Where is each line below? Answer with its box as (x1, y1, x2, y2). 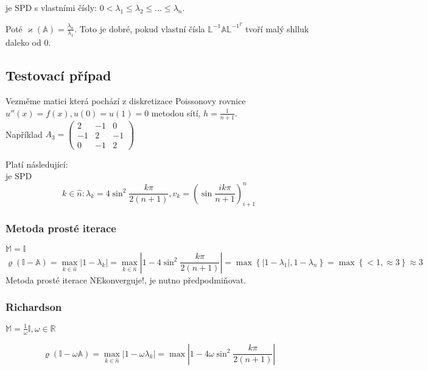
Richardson (5, 299, 62, 315)
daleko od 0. (5, 36, 51, 49)
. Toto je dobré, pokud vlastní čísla (74, 22, 205, 35)
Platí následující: (5, 157, 68, 170)
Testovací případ (5, 66, 111, 85)
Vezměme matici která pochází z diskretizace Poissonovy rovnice (5, 94, 246, 107)
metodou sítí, (151, 106, 201, 119)
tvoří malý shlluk (245, 22, 309, 35)
